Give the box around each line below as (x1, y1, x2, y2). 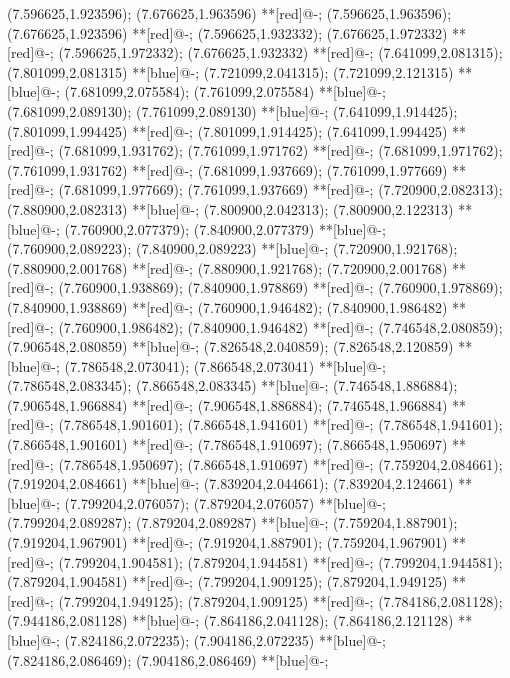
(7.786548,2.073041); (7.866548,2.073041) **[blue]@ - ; (64, 355, 386, 376)
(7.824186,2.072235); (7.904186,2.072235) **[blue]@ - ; (64, 630, 386, 650)
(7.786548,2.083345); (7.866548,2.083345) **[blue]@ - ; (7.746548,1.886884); (7, 375, 458, 396)
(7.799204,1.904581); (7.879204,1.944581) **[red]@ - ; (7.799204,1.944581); (58, 551, 503, 572)
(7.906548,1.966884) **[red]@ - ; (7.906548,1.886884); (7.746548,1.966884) (7, 394, 448, 415)
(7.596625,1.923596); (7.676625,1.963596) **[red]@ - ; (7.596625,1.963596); (7, 3, 452, 23)
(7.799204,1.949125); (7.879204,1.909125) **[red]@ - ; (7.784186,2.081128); (58, 590, 503, 611)
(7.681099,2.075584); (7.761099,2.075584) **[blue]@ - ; (64, 81, 386, 102)
